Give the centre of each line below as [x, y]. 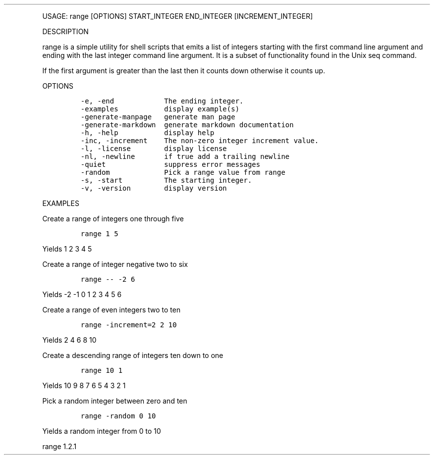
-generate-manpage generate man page [158, 117]
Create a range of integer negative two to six [115, 264]
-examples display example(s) [160, 109]
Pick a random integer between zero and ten [115, 401]
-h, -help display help [147, 133]
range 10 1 [102, 370]
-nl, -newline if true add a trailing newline [185, 156]
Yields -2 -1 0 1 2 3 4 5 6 [82, 294]
